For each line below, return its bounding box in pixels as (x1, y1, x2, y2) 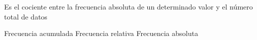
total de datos (4, 11, 47, 21)
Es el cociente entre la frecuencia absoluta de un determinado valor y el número (4, 1, 253, 11)
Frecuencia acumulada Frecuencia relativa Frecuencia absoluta (4, 28, 198, 38)
